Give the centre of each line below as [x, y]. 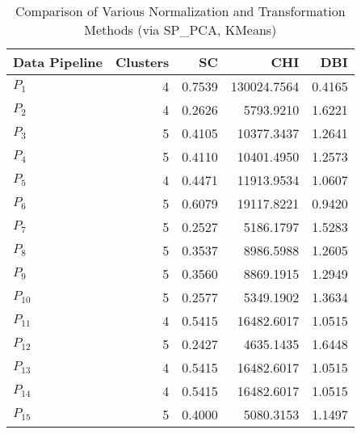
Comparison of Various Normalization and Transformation [180, 11]
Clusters [143, 62]
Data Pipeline [58, 62]
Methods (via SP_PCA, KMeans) [180, 29]
